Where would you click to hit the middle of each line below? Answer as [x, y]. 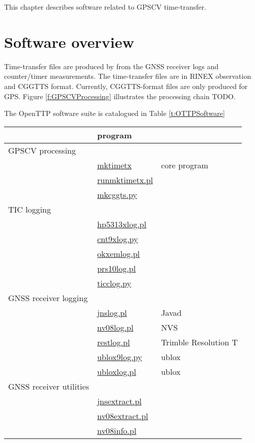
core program [185, 165]
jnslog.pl [112, 312]
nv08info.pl [117, 430]
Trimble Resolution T [199, 342]
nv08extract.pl [123, 416]
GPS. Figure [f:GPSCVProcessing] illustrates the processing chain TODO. [120, 96]
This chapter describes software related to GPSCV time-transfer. [105, 7]
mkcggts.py [117, 194]
